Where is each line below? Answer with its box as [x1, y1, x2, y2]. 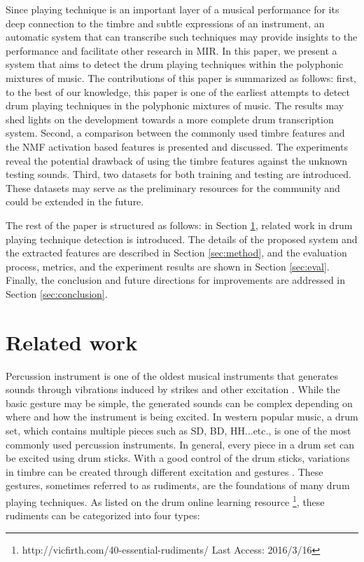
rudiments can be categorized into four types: [6, 508, 200, 523]
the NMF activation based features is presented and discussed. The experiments [6, 139, 348, 153]
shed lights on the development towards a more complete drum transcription [6, 111, 334, 126]
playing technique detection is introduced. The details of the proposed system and [6, 231, 358, 246]
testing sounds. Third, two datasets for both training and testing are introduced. [6, 167, 351, 181]
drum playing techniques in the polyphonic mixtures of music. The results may [6, 98, 344, 113]
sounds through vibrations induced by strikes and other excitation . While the [6, 382, 340, 397]
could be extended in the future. [6, 194, 144, 209]
